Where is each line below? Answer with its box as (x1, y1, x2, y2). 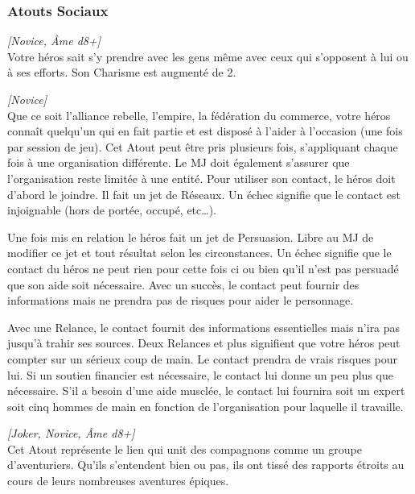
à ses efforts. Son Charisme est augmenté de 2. (7, 64, 236, 81)
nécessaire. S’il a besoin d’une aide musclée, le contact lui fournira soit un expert (7, 382, 405, 399)
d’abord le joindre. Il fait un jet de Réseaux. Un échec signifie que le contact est (7, 185, 401, 202)
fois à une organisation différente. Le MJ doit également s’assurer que (7, 154, 350, 171)
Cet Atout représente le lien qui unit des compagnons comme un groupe (7, 440, 362, 457)
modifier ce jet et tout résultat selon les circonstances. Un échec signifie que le (7, 244, 392, 261)
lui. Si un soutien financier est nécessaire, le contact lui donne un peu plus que (7, 366, 393, 383)
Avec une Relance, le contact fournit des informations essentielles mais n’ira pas (7, 318, 401, 335)
